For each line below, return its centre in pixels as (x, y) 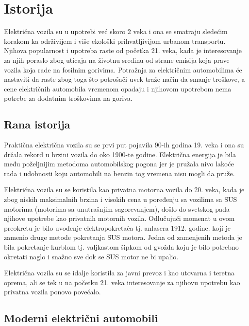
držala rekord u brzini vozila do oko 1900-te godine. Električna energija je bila (120, 154)
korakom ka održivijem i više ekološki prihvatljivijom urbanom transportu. (115, 41)
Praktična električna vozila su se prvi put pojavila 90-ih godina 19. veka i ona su (124, 145)
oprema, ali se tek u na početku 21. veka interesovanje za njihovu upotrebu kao (122, 282)
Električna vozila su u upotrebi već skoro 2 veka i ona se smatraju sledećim (116, 31)
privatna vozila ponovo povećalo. (52, 292)
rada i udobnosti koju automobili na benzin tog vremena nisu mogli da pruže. (119, 173)
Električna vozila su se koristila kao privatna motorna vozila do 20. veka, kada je (124, 190)
